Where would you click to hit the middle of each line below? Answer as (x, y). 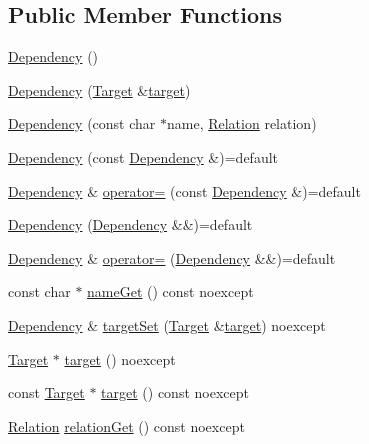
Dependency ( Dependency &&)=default (130, 224)
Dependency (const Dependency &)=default (143, 156)
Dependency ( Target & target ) (99, 89)
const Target (46, 392)
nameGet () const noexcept (170, 291)
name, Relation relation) (241, 123)
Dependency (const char (82, 123)
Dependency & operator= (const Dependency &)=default (184, 190)
